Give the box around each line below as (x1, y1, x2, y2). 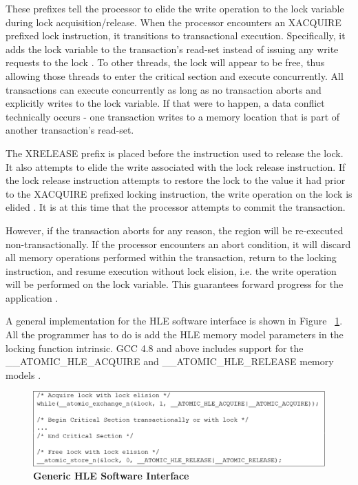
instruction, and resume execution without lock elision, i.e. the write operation (6, 263, 337, 278)
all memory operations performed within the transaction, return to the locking (6, 250, 337, 265)
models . (6, 367, 41, 382)
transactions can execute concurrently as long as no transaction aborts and (6, 82, 322, 96)
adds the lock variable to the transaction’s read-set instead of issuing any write (6, 41, 339, 56)
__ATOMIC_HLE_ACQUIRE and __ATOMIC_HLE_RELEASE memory (6, 354, 334, 369)
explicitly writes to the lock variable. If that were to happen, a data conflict (6, 96, 325, 110)
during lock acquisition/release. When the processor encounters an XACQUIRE (6, 14, 341, 29)
